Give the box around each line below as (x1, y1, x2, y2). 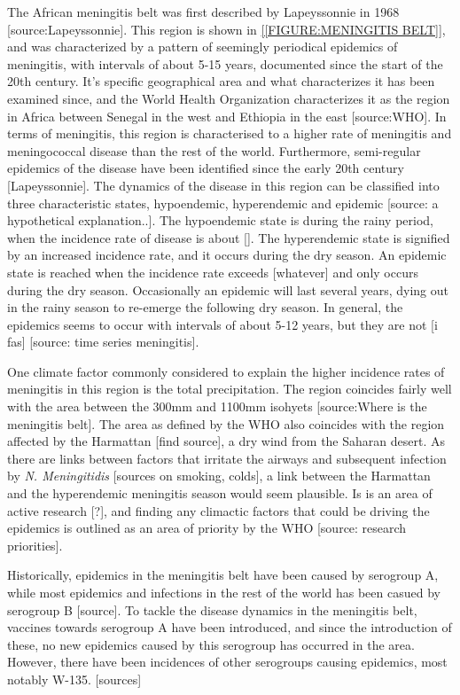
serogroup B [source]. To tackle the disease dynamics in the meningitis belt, (7, 600, 417, 619)
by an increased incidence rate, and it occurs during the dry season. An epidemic (7, 246, 447, 264)
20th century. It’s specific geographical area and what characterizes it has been (7, 72, 435, 90)
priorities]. (7, 535, 63, 554)
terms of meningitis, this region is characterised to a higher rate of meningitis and (7, 124, 452, 143)
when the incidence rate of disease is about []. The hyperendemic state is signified (7, 228, 450, 246)
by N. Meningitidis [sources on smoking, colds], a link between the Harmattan (7, 466, 431, 485)
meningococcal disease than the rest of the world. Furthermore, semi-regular (7, 141, 421, 160)
